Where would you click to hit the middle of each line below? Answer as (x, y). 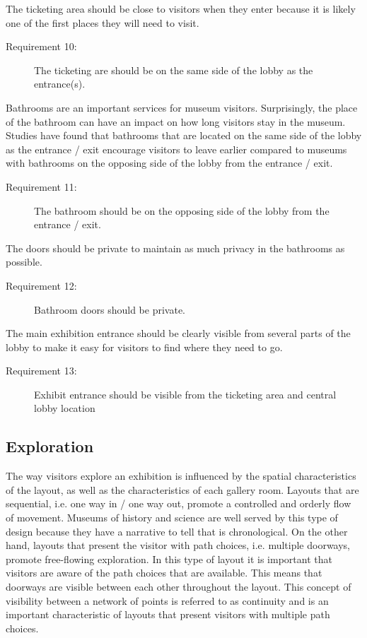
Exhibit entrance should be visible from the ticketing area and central (185, 394)
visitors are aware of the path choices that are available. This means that (164, 573)
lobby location (65, 408)
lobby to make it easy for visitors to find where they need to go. (144, 347)
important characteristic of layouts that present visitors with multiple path (168, 614)
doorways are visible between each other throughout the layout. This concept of (179, 587)
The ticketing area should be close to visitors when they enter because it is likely (181, 8)
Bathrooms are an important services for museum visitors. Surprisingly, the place (182, 107)
